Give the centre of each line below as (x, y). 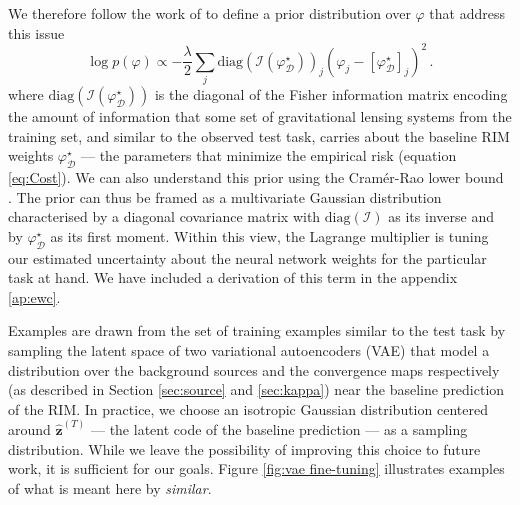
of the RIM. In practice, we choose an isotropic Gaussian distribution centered (248, 408)
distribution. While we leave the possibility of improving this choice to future (244, 448)
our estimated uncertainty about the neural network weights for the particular (247, 257)
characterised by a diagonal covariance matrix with (164, 216)
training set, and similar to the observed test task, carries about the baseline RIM (259, 135)
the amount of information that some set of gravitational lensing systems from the (260, 116)
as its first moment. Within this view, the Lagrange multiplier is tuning (269, 235)
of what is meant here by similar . (110, 487)
